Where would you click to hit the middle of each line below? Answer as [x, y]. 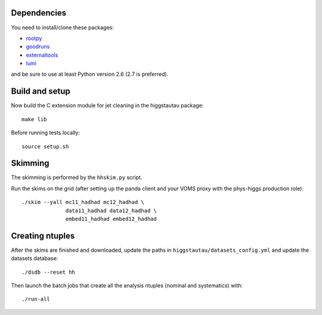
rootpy [34, 38]
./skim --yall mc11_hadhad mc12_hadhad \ [83, 202]
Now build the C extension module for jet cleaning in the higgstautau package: [107, 106]
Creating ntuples [43, 236]
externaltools [42, 55]
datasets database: [35, 258]
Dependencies [39, 13]
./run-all [36, 299]
